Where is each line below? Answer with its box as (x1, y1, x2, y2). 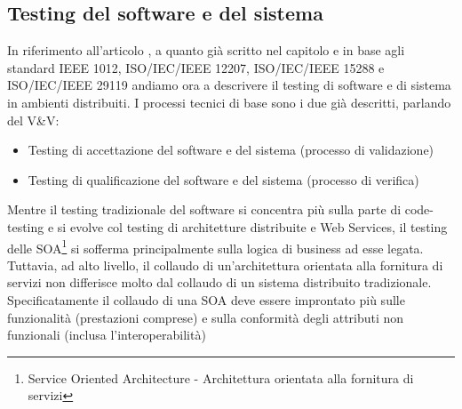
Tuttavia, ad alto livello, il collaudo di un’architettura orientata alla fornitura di (7, 255, 443, 274)
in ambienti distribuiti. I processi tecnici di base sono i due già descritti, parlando (7, 92, 451, 111)
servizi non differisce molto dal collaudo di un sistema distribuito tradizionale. (7, 273, 432, 292)
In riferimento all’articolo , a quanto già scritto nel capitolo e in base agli (7, 41, 405, 60)
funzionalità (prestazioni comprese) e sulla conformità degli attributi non (7, 308, 404, 326)
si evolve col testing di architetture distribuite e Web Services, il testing (57, 217, 448, 236)
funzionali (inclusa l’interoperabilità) (7, 325, 206, 344)
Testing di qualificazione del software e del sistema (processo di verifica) (28, 170, 419, 188)
